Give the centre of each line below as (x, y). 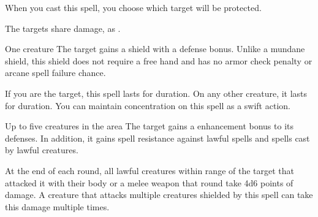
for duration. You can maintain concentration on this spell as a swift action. (148, 105)
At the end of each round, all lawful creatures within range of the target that (150, 170)
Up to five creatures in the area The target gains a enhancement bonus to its (149, 126)
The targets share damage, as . (63, 28)
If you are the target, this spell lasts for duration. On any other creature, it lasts (156, 93)
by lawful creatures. (42, 150)
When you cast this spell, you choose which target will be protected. (133, 7)
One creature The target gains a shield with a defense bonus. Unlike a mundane (155, 49)
